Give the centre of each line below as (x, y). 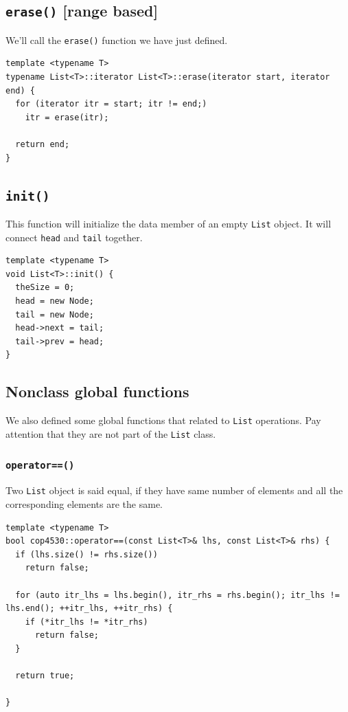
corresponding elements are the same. (84, 503)
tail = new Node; (55, 314)
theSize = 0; (45, 288)
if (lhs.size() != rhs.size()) (86, 554)
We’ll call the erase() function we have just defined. (117, 40)
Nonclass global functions (97, 391)
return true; (45, 676)
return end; (43, 144)
